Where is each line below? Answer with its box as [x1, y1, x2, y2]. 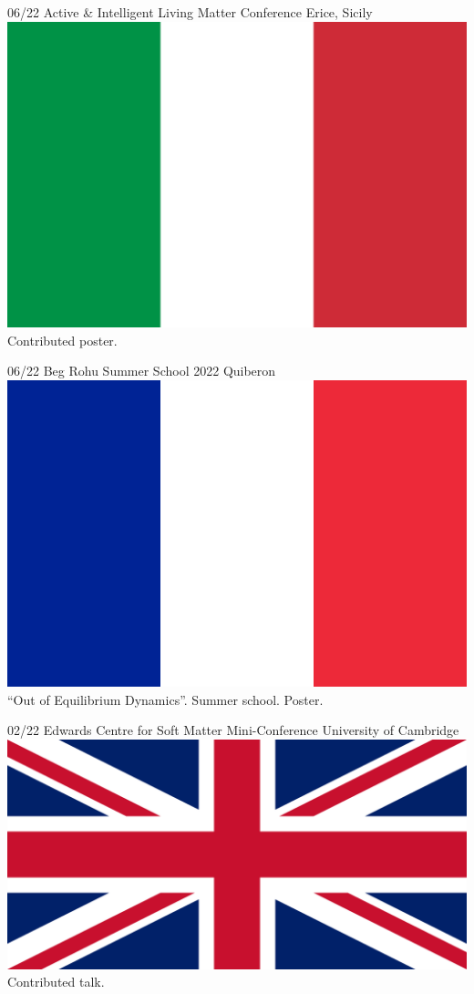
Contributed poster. [7, 330, 118, 349]
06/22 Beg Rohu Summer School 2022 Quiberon [7, 361, 276, 380]
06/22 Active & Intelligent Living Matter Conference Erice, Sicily [7, 3, 373, 21]
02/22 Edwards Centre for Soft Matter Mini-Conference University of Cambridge [7, 720, 459, 740]
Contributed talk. [7, 972, 105, 991]
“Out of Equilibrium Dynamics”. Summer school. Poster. [7, 689, 324, 709]
